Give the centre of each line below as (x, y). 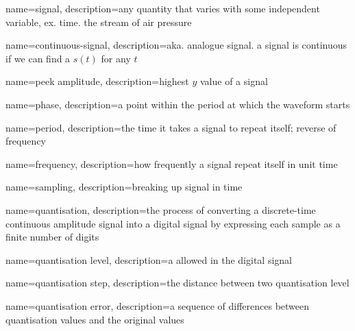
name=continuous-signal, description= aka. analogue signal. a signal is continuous (176, 45)
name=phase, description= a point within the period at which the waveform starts (178, 104)
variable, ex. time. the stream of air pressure (99, 22)
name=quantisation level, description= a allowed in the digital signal (149, 259)
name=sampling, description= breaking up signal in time (124, 187)
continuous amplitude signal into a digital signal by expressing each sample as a (173, 223)
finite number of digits (52, 237)
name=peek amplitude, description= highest (97, 81)
